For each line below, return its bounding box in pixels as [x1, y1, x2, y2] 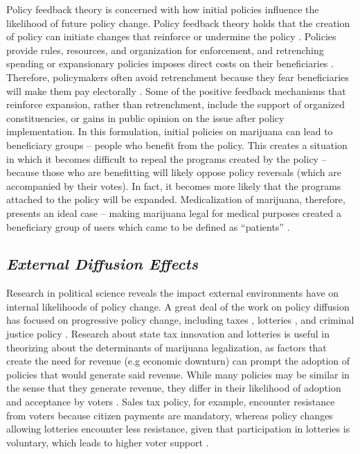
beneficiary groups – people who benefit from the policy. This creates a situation [6, 137, 348, 152]
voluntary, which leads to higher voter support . [6, 435, 209, 449]
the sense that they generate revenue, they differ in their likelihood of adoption [6, 381, 341, 395]
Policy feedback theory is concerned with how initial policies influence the [6, 2, 319, 16]
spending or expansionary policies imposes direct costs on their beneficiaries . [6, 56, 334, 71]
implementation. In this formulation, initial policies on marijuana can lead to [6, 124, 333, 139]
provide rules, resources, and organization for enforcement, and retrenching [6, 42, 324, 57]
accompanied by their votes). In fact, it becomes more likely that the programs [6, 178, 341, 193]
